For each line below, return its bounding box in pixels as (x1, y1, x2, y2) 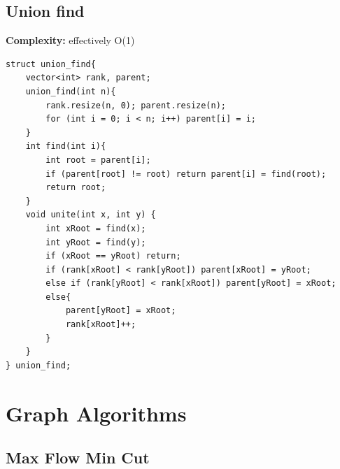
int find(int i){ (25, 141, 106, 152)
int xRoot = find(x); (45, 223, 146, 233)
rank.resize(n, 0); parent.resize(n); (45, 100, 226, 110)
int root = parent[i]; (45, 154, 151, 165)
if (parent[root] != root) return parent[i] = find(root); (45, 168, 327, 179)
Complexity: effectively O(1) (6, 33, 135, 48)
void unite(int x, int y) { (25, 210, 156, 220)
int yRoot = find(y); (45, 237, 146, 247)
